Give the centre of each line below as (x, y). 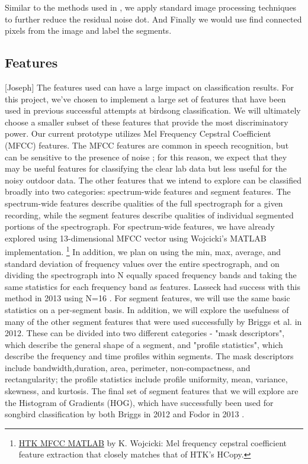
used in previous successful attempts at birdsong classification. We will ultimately (153, 110)
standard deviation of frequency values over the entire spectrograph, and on (142, 263)
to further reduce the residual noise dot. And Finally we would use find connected (153, 19)
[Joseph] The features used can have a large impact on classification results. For (149, 87)
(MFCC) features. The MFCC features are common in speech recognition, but (147, 145)
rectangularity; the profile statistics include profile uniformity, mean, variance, (146, 379)
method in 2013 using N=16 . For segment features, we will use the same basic (147, 298)
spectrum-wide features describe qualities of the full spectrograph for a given (144, 203)
